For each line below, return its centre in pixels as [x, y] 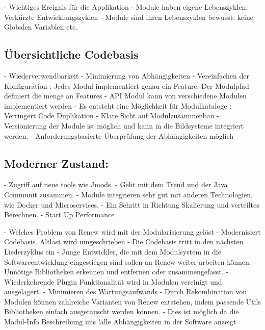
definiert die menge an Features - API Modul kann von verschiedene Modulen [125, 96]
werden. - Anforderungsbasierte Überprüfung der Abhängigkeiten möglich [119, 135]
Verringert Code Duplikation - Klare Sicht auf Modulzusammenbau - [112, 116]
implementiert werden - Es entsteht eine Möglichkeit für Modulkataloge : [118, 105]
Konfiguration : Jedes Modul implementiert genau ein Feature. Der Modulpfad [127, 85]
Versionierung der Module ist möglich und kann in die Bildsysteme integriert [124, 125]
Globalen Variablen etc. [41, 27]
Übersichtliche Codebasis [71, 54]
